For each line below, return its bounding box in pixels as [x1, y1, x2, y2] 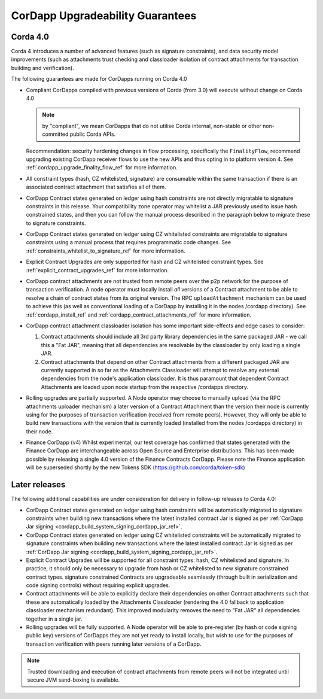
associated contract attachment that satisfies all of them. [26, 183, 167, 191]
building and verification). [11, 64, 74, 71]
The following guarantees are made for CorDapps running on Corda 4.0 [11, 75, 188, 83]
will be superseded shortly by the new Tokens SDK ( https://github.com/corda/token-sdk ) [26, 464, 245, 471]
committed [42, 130, 69, 138]
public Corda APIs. [69, 130, 116, 138]
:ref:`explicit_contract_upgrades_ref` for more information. [26, 266, 169, 273]
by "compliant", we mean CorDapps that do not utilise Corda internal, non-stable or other [42, 122, 261, 129]
